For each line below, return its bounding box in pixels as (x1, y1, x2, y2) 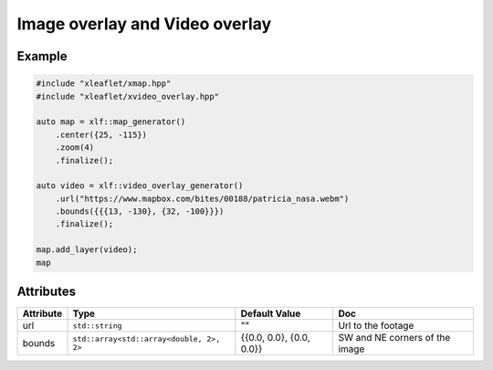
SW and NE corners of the (338, 332, 451, 344)
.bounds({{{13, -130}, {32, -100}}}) (55, 206, 225, 217)
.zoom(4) (55, 143, 95, 153)
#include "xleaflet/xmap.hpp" (36, 79, 172, 89)
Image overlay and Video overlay (16, 14, 272, 34)
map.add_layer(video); (36, 245, 138, 255)
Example (16, 48, 68, 64)
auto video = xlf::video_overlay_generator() (36, 181, 244, 191)
